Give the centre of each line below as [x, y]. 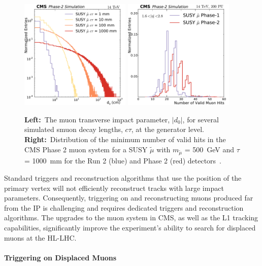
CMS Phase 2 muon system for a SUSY [86, 149]
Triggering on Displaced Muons [60, 257]
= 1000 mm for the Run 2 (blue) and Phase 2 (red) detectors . [123, 161]
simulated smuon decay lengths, [74, 129]
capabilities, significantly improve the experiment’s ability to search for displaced [130, 227]
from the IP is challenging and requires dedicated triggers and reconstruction [124, 207]
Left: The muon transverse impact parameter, [97, 119]
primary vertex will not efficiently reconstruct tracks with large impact [114, 188]
